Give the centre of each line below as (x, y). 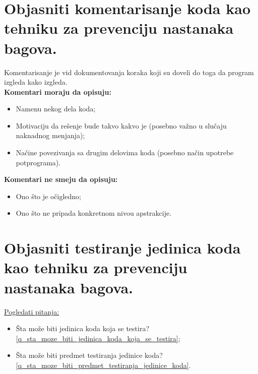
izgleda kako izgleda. (36, 82)
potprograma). (38, 162)
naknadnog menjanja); (50, 135)
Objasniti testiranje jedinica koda (122, 248)
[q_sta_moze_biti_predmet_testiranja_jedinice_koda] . (103, 365)
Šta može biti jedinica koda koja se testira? (83, 328)
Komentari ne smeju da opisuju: (61, 179)
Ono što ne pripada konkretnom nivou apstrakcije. (94, 213)
